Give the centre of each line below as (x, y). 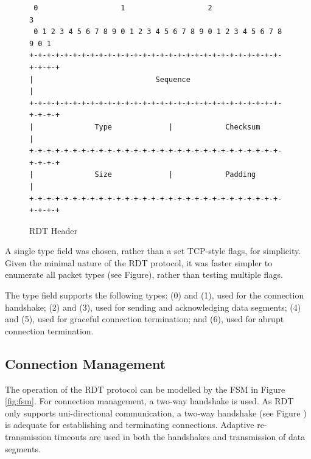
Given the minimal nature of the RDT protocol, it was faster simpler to (139, 262)
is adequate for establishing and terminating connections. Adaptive (130, 425)
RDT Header (53, 230)
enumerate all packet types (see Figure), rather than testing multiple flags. (144, 274)
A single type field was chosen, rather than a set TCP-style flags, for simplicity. (153, 251)
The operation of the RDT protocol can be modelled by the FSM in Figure (145, 389)
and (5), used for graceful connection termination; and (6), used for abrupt (145, 319)
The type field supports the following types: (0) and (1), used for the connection (155, 295)
